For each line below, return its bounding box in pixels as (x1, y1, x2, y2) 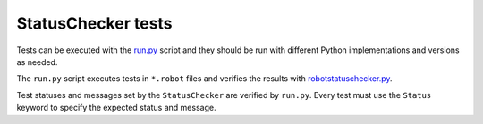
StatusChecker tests (16, 13, 174, 33)
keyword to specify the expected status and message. (16, 103, 216, 113)
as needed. (16, 56, 58, 67)
